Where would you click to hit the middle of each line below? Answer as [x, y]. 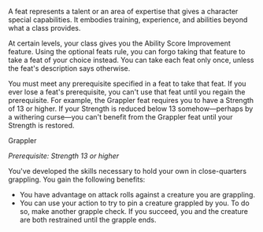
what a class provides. [44, 28]
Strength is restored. [41, 125]
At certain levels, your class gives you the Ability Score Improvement [119, 43]
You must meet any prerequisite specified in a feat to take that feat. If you [127, 83]
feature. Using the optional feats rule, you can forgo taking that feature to [127, 52]
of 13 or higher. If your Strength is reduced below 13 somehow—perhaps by [131, 109]
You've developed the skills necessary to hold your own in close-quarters [127, 171]
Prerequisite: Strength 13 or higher [64, 156]
